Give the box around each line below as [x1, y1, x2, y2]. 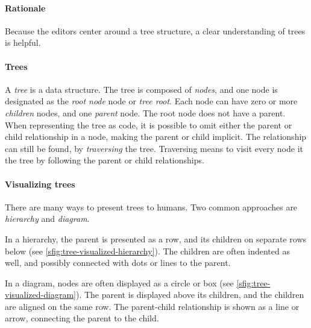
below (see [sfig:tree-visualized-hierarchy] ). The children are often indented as [5, 244, 290, 257]
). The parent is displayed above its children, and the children [75, 288, 304, 301]
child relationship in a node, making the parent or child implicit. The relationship [5, 130, 307, 143]
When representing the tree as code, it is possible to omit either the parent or [5, 118, 292, 131]
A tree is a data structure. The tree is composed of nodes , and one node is [5, 83, 278, 95]
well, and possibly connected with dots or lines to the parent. [5, 256, 231, 269]
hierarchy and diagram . [5, 212, 90, 225]
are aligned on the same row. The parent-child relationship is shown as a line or [5, 300, 300, 312]
